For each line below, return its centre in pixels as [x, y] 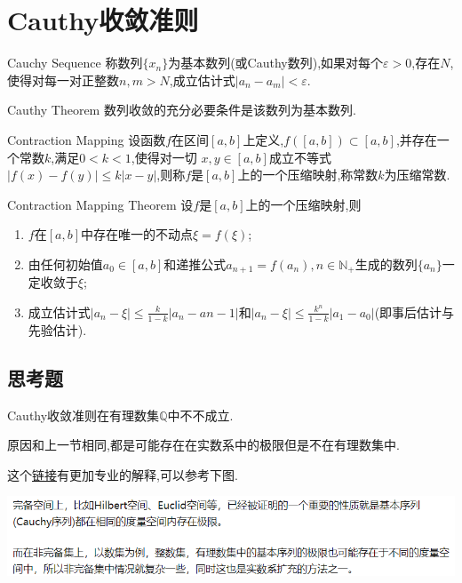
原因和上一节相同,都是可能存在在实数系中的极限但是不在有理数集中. [203, 445]
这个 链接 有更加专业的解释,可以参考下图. [123, 474]
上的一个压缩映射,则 [303, 204]
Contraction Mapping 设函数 [87, 139]
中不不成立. [200, 415]
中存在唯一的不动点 [136, 234]
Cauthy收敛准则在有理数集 [84, 415]
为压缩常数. [417, 175]
